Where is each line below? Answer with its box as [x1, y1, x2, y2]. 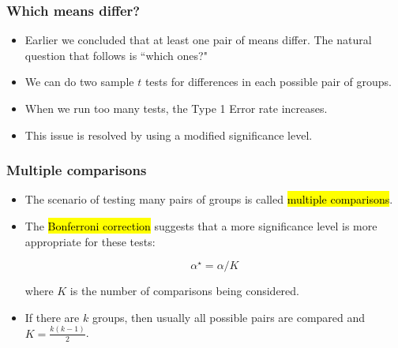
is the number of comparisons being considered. [69, 283, 299, 299]
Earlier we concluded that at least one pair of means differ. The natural [24, 32, 372, 48]
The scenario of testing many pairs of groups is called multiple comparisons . [24, 191, 393, 208]
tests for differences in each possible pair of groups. [145, 73, 392, 90]
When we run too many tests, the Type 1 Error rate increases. [24, 100, 328, 116]
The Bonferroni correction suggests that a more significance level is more [24, 218, 377, 234]
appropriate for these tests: [24, 233, 156, 249]
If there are [24, 309, 80, 325]
